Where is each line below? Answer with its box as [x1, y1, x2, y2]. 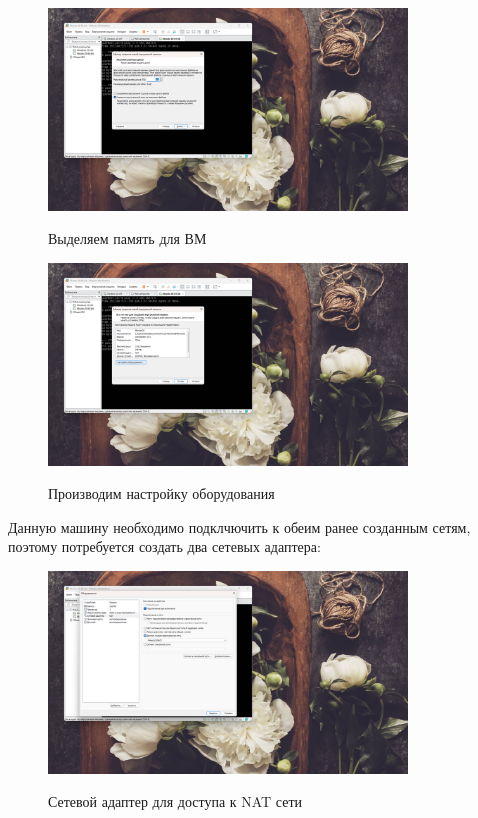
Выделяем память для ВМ [48, 228, 207, 249]
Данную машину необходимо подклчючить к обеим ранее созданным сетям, [8, 516, 471, 537]
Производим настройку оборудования [48, 483, 275, 504]
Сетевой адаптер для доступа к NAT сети [48, 791, 303, 812]
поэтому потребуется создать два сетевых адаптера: [8, 536, 321, 557]
